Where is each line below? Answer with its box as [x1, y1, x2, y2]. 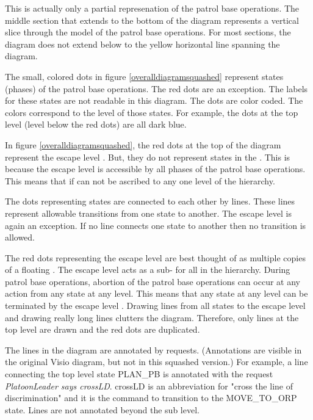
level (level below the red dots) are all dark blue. [5, 118, 187, 131]
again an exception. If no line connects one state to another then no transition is [5, 219, 306, 231]
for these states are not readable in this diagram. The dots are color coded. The [5, 94, 303, 107]
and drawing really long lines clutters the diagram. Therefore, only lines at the [5, 311, 299, 324]
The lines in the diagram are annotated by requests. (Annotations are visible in [5, 343, 302, 356]
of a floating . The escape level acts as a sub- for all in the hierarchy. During [5, 263, 290, 276]
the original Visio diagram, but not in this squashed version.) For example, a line [5, 355, 308, 368]
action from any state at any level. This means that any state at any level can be [5, 287, 308, 300]
